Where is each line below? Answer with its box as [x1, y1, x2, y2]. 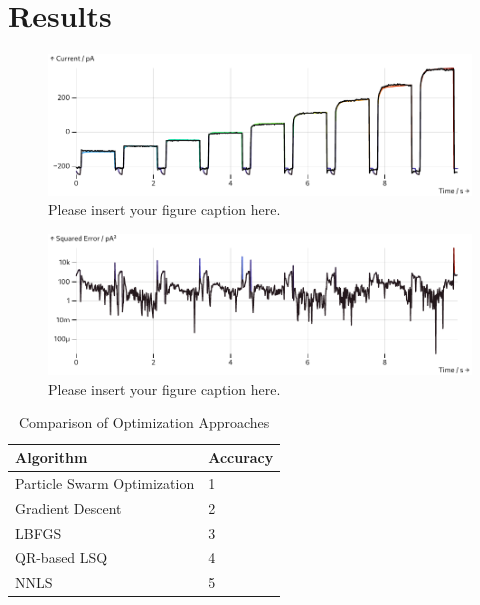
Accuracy [208, 447, 274, 468]
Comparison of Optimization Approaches [18, 412, 270, 433]
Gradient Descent [15, 497, 122, 518]
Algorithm [15, 447, 88, 468]
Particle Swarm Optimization [15, 472, 195, 493]
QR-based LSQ [15, 547, 108, 568]
